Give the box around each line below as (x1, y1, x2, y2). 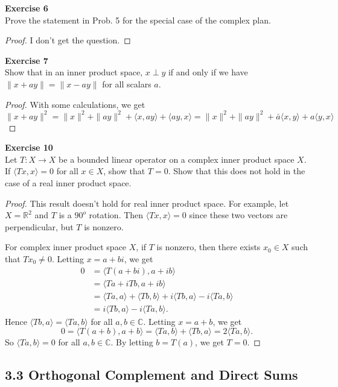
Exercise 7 (5, 54, 48, 66)
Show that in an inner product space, (5, 66, 143, 78)
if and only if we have (168, 66, 248, 78)
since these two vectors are (189, 209, 288, 221)
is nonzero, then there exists (156, 241, 261, 253)
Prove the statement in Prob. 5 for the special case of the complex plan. (5, 13, 271, 26)
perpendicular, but (5, 220, 74, 233)
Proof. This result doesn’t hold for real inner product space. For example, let (5, 197, 289, 209)
